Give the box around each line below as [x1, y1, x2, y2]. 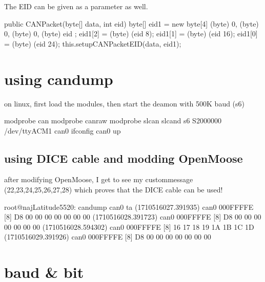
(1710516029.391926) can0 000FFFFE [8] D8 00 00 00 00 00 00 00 [4, 231, 211, 242]
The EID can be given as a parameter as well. [4, 1, 148, 11]
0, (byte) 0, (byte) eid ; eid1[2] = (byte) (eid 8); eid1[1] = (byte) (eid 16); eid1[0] [4, 28, 258, 39]
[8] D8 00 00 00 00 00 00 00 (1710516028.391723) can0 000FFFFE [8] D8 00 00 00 [4, 211, 261, 222]
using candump [4, 68, 113, 89]
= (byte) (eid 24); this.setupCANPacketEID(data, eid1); [4, 38, 181, 49]
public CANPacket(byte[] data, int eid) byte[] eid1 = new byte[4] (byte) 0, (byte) [4, 18, 259, 29]
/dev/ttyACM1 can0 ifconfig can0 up [4, 125, 121, 136]
